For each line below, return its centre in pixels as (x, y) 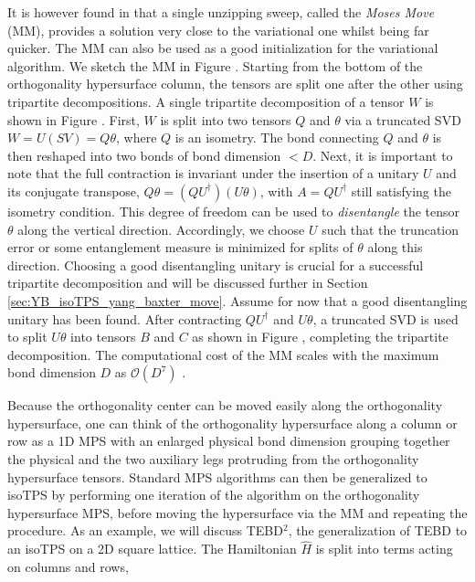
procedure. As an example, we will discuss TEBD (145, 530)
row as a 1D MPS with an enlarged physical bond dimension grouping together (229, 441)
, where (136, 138)
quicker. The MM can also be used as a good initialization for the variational (223, 48)
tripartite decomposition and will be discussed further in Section (188, 283)
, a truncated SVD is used (385, 318)
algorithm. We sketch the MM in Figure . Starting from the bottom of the (215, 65)
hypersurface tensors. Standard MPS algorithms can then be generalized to (217, 476)
